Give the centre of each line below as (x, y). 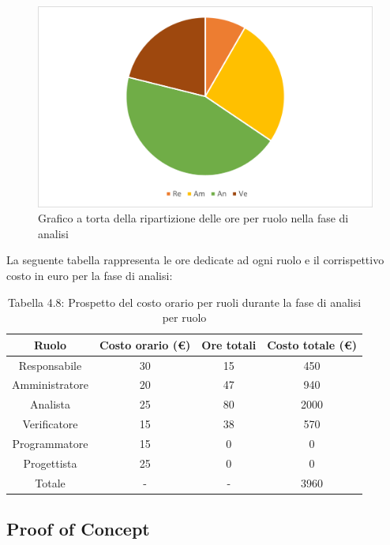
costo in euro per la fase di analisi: (90, 276)
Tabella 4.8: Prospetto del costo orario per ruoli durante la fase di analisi (184, 302)
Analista (50, 404)
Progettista (50, 463)
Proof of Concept (78, 529)
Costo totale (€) (312, 344)
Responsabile (50, 365)
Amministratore (50, 384)
